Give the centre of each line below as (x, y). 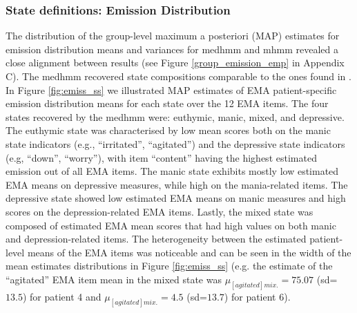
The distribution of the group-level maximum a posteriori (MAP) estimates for (173, 36)
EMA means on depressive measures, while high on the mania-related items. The (177, 184)
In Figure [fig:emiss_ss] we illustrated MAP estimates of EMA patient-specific (171, 89)
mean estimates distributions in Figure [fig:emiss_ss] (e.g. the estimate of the (169, 266)
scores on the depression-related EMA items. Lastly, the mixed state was (160, 211)
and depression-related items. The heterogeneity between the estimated (156, 239)
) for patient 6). (257, 296)
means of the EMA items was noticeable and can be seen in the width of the (189, 252)
